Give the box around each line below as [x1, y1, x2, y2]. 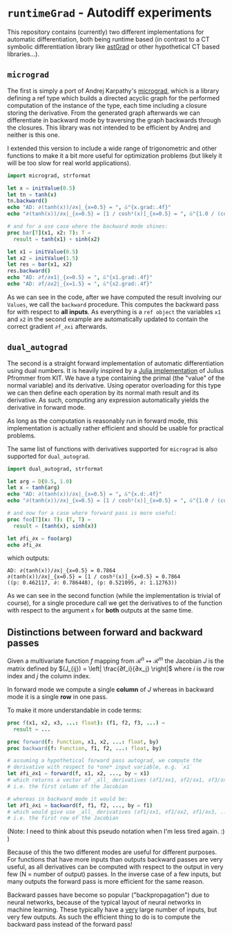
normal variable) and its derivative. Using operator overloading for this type [7, 381, 222, 389]
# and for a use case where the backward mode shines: [7, 223, 168, 230]
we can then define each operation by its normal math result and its [7, 388, 200, 397]
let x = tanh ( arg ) [7, 484, 60, 491]
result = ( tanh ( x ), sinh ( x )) [13, 523, 97, 529]
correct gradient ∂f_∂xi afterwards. [7, 322, 108, 330]
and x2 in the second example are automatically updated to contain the [7, 315, 209, 323]
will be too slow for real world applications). [7, 158, 131, 167]
